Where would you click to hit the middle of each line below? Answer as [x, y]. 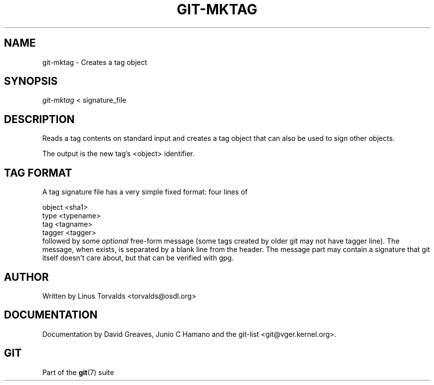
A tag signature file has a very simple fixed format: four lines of [145, 192]
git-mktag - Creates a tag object [95, 62]
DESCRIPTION [39, 119]
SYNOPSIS [31, 81]
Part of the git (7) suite [78, 372]
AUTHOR [27, 277]
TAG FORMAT [38, 173]
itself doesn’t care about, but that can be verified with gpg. [138, 258]
